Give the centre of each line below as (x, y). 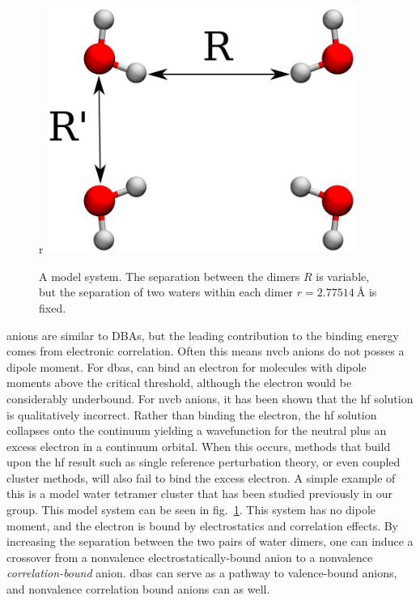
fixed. (53, 307)
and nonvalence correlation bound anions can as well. (138, 589)
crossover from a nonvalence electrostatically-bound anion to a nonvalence (190, 557)
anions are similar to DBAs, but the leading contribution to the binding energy (203, 335)
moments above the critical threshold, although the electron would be (179, 383)
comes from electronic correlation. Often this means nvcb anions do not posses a (206, 351)
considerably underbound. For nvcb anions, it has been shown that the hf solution (210, 398)
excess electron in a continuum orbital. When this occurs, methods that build (199, 446)
